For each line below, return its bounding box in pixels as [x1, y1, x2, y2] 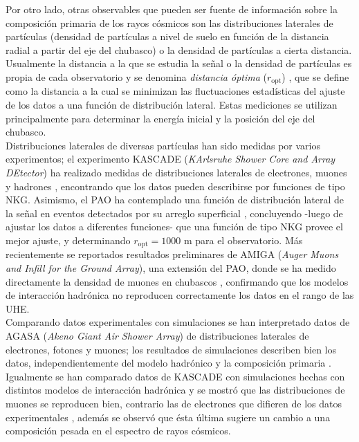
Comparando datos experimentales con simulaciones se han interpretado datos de [6, 315, 350, 329]
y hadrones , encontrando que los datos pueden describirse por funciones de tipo [6, 178, 345, 193]
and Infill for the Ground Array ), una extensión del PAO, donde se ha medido [6, 261, 336, 275]
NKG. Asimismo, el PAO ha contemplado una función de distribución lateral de [6, 192, 344, 207]
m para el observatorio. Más [183, 232, 303, 247]
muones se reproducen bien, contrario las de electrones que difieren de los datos [6, 396, 342, 410]
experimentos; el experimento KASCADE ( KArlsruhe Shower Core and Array [6, 151, 335, 166]
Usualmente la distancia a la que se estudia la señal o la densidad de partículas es [6, 56, 352, 71]
